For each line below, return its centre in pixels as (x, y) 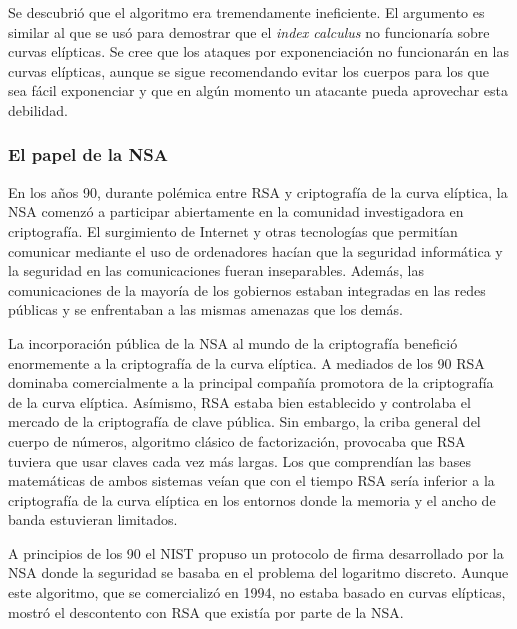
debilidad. (38, 109)
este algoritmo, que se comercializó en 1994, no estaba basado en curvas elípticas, (257, 592)
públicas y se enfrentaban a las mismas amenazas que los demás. (205, 309)
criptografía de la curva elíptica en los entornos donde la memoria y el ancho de (252, 499)
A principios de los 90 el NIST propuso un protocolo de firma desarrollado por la (256, 552)
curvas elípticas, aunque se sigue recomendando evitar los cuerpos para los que (248, 70)
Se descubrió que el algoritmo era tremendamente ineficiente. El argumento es (246, 12)
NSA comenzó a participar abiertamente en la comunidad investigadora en (236, 211)
